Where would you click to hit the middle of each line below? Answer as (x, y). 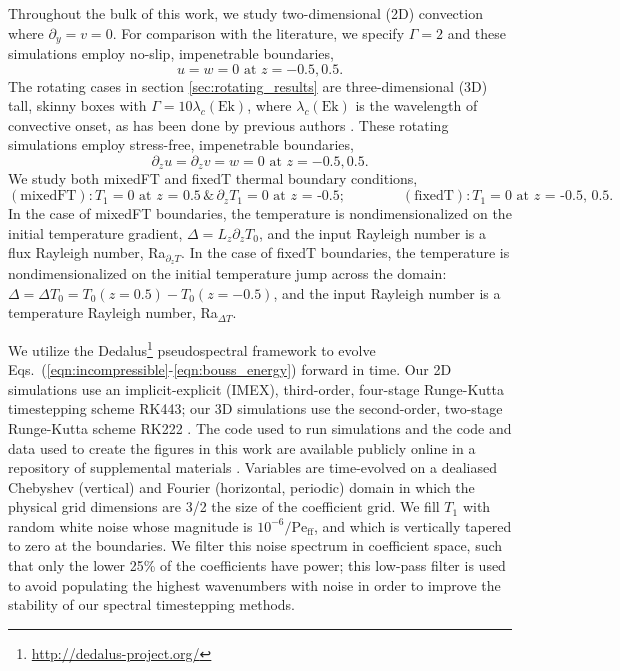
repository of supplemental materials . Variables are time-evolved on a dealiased (253, 467)
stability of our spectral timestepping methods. (152, 604)
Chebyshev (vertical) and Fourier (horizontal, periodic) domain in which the (241, 486)
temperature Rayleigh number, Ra (113, 312)
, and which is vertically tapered (413, 525)
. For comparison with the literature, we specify (258, 32)
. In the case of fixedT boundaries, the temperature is (345, 252)
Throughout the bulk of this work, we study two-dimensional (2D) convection (245, 13)
